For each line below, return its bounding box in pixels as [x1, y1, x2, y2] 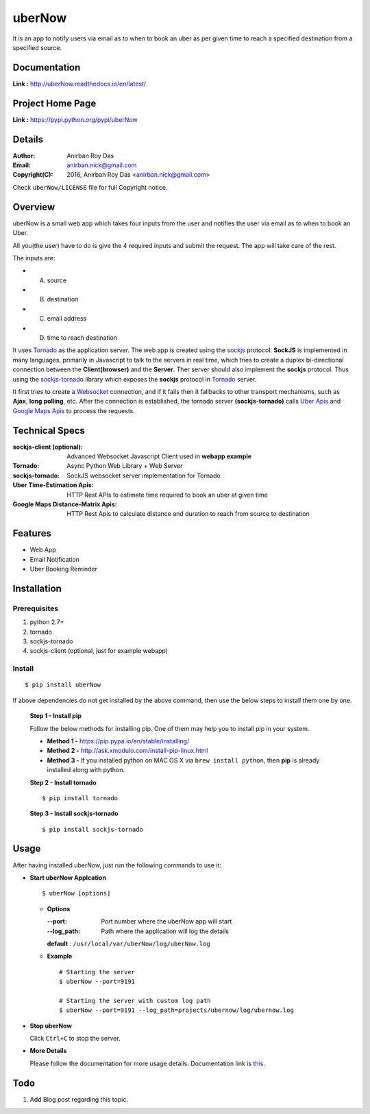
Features [12, 528, 51, 539]
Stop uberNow [29, 1022, 72, 1030]
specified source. [12, 43, 62, 51]
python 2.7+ [29, 618, 64, 626]
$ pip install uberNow [25, 681, 101, 689]
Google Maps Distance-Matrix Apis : [12, 500, 117, 508]
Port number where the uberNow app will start [101, 917, 232, 926]
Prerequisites [12, 604, 58, 613]
